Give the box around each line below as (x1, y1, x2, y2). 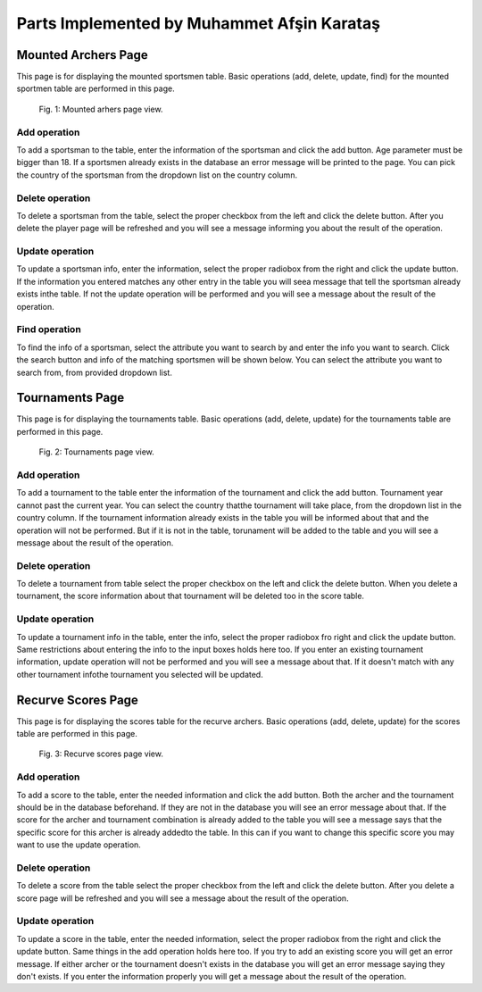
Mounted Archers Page (16, 47, 149, 63)
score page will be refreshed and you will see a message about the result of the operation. (16, 893, 349, 904)
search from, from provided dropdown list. (16, 367, 173, 378)
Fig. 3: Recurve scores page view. (38, 748, 164, 759)
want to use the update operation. (16, 839, 142, 850)
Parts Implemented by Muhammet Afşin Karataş (16, 13, 381, 33)
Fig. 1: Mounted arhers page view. (38, 104, 163, 114)
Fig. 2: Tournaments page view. (38, 446, 155, 457)
